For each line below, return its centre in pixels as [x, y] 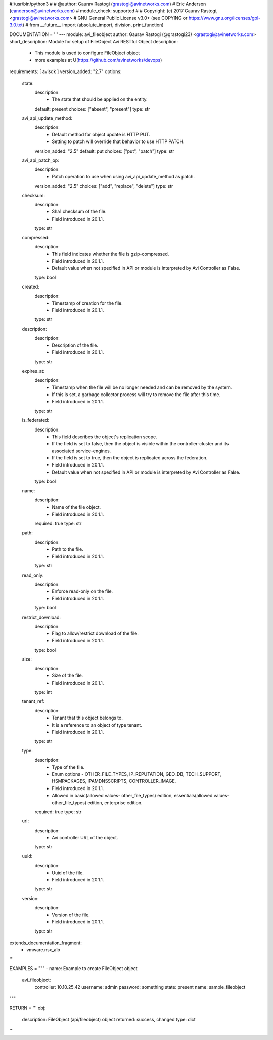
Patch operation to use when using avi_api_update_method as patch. [123, 176]
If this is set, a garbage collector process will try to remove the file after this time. [136, 394]
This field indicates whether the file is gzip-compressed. [110, 254]
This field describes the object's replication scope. [104, 437]
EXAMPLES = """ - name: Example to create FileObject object [73, 968]
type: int [43, 692]
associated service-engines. [81, 451]
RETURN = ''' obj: [28, 1008]
